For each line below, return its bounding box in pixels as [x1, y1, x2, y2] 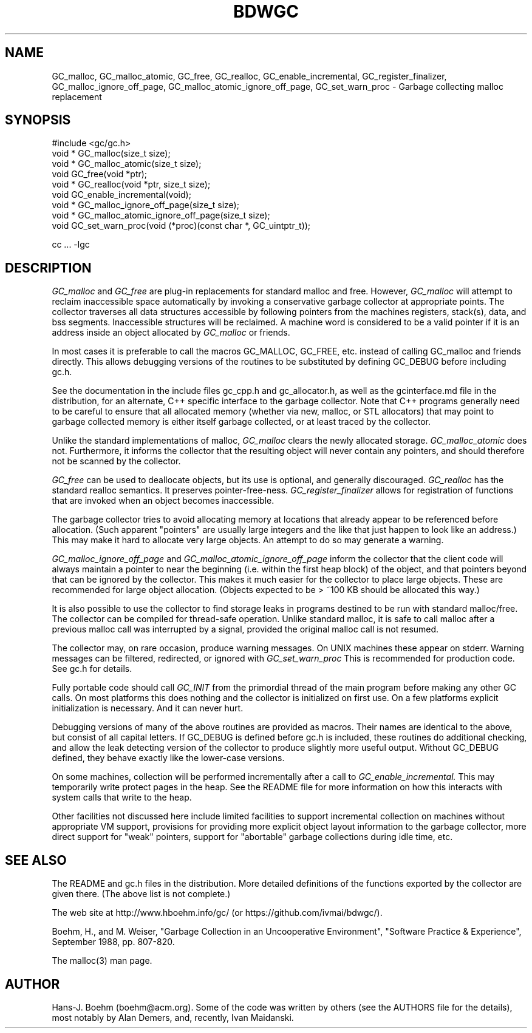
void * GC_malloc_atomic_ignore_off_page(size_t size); [52, 210, 270, 221]
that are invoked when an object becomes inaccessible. [52, 495, 275, 506]
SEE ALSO [5, 852, 67, 868]
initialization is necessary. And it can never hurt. [52, 703, 244, 714]
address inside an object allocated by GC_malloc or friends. [52, 327, 290, 338]
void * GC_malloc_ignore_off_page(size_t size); [52, 200, 239, 211]
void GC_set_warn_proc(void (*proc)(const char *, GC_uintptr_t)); [52, 220, 311, 231]
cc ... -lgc [52, 239, 90, 250]
